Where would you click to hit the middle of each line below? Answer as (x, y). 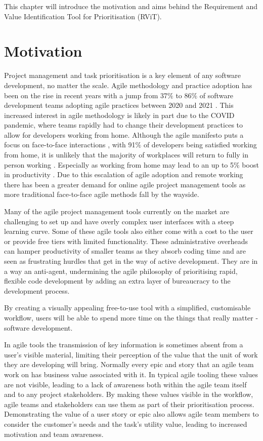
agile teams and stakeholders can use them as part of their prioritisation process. (129, 404)
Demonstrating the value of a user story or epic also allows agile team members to (131, 414)
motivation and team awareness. (54, 434)
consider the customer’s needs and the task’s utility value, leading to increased (126, 424)
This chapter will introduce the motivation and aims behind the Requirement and (131, 6)
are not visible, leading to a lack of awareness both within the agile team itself (125, 384)
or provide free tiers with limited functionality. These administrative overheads (126, 241)
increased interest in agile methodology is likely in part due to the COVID (119, 115)
